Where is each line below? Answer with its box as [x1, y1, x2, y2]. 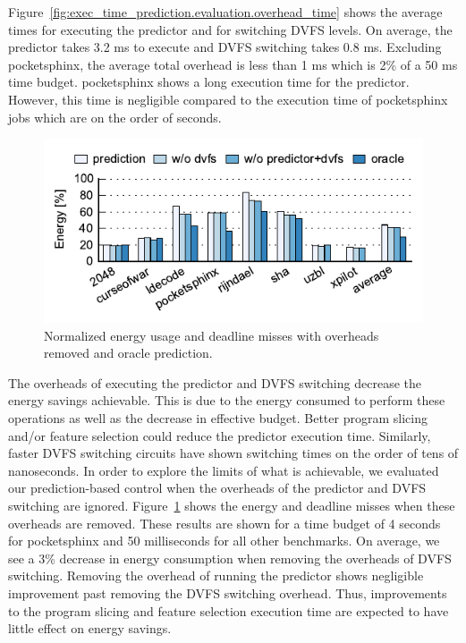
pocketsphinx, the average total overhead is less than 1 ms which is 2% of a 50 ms [8, 55, 458, 73]
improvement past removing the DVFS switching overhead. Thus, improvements [8, 583, 447, 602]
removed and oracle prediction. [44, 343, 213, 362]
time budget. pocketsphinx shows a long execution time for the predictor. [8, 72, 410, 91]
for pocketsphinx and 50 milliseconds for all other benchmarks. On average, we [8, 531, 440, 550]
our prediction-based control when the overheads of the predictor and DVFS [8, 478, 427, 497]
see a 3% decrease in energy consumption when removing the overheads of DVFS [8, 548, 452, 567]
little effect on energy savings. [8, 619, 172, 638]
